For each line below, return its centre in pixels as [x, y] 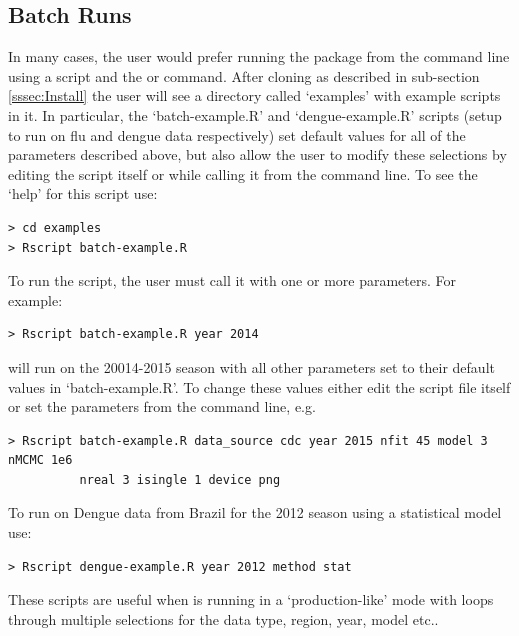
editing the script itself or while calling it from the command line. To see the [243, 173]
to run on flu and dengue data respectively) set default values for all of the [237, 134]
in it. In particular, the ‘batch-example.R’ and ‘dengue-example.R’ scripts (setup [255, 114]
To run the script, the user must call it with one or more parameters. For [232, 280]
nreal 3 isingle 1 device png [180, 479]
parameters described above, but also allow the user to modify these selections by [257, 154]
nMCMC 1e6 [40, 460]
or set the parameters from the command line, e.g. [162, 406]
